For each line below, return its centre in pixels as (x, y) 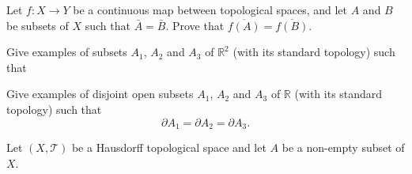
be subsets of (38, 25)
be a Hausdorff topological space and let (169, 148)
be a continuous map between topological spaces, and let (210, 9)
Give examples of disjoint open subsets (100, 94)
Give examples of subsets (67, 52)
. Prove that (195, 25)
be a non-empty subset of (343, 148)
